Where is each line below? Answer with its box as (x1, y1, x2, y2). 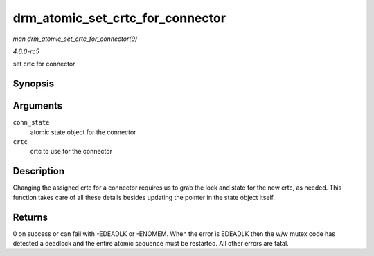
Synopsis (12, 78, 55, 90)
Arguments (12, 100, 63, 112)
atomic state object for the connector (30, 128, 136, 136)
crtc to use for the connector (30, 147, 112, 156)
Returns (12, 211, 48, 223)
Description (12, 165, 65, 177)
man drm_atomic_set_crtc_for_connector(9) (12, 35, 138, 43)
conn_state (12, 118, 50, 127)
